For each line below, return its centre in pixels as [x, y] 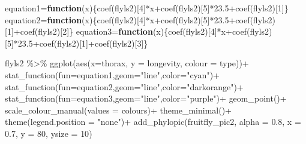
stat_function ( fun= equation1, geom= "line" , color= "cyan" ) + [112, 74]
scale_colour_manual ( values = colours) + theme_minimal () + [118, 110]
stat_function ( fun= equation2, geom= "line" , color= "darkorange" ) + [124, 86]
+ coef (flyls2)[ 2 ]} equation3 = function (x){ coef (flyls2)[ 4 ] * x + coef [130, 31]
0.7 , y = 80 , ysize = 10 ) [49, 133]
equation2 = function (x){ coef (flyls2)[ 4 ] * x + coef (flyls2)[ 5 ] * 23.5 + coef [127, 19]
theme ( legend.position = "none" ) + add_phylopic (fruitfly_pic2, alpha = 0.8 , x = [153, 122]
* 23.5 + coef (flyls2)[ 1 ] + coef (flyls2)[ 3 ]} [81, 43]
